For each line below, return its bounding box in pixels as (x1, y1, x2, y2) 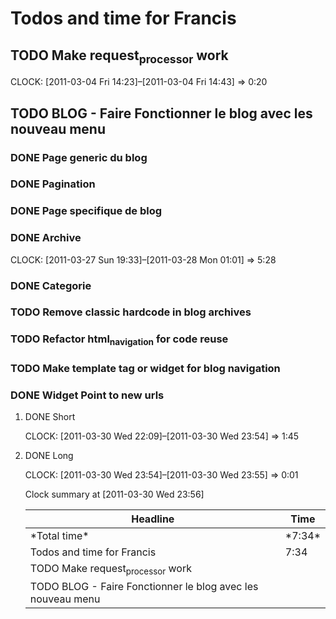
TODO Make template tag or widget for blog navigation (10, 361, 281, 375)
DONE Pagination (10, 177, 96, 191)
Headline (131, 512, 175, 526)
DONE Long (24, 449, 74, 461)
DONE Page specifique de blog (10, 204, 163, 218)
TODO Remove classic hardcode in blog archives (10, 305, 252, 319)
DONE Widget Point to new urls (10, 388, 165, 402)
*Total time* (29, 528, 90, 542)
